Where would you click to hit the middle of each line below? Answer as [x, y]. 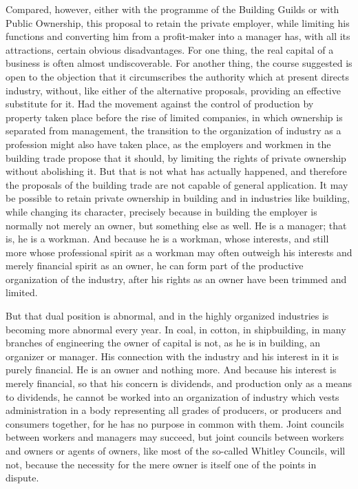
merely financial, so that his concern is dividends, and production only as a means [179, 383]
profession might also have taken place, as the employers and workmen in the [168, 144]
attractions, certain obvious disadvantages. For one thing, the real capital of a [170, 49]
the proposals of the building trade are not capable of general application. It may [177, 184]
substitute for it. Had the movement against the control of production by [160, 104]
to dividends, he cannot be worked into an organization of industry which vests [172, 396]
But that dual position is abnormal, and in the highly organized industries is [167, 316]
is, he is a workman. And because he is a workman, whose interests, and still [167, 239]
